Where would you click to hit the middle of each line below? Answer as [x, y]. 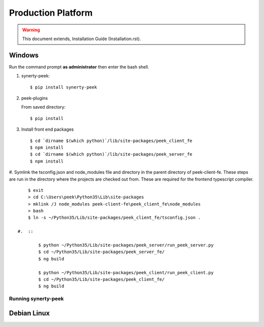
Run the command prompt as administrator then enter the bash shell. [79, 67]
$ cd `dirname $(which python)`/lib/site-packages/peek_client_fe [111, 140]
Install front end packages [48, 129]
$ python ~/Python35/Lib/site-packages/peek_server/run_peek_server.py [126, 245]
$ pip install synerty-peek [64, 87]
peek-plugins [35, 98]
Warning [31, 30]
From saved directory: [44, 107]
